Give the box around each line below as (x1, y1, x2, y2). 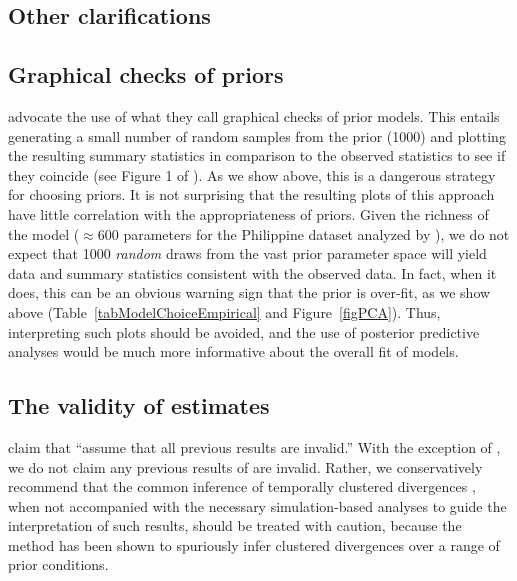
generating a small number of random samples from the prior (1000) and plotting (8, 125, 506, 146)
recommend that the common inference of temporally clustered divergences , (8, 476, 476, 497)
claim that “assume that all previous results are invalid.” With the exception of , (8, 436, 501, 457)
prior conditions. (8, 554, 109, 575)
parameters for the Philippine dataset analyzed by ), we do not (123, 223, 510, 244)
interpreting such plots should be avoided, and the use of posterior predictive (8, 321, 480, 342)
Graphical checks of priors (8, 59, 284, 90)
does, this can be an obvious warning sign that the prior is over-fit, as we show (8, 282, 491, 303)
